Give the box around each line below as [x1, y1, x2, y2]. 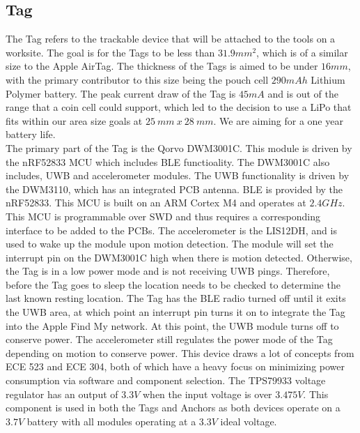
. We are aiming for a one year [213, 113, 343, 128]
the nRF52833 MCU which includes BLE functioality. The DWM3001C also [6, 154, 330, 169]
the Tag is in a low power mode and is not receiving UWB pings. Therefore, [6, 264, 330, 278]
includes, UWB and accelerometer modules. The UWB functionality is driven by [6, 168, 350, 183]
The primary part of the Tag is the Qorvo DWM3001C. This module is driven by [6, 140, 352, 155]
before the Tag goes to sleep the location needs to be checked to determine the [6, 277, 341, 291]
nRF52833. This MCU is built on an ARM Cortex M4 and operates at [6, 195, 306, 210]
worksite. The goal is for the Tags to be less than [6, 45, 215, 59]
